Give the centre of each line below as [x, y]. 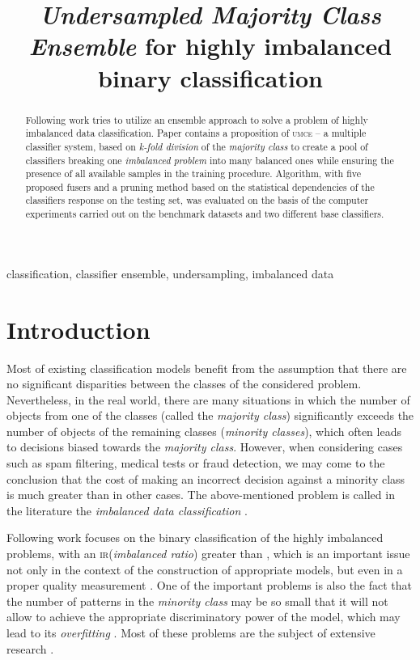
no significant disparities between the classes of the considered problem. [184, 384]
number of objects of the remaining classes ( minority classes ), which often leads [204, 431]
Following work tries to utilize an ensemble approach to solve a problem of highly [197, 119]
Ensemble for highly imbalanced [210, 46]
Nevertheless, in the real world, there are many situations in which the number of [208, 399]
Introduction [78, 329]
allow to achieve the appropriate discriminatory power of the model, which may [204, 617]
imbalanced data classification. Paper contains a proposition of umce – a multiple [196, 133]
